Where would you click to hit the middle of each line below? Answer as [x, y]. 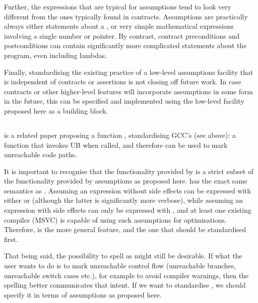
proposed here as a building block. [56, 110]
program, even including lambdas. [56, 55]
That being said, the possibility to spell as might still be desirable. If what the [123, 256]
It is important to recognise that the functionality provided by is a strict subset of [129, 171]
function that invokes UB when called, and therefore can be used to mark [116, 145]
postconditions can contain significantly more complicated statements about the [125, 45]
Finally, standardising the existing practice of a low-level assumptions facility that [129, 72]
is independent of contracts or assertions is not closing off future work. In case [123, 82]
